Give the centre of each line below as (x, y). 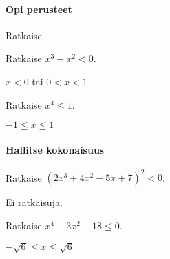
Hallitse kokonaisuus (55, 149)
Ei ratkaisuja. (34, 202)
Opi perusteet (39, 9)
